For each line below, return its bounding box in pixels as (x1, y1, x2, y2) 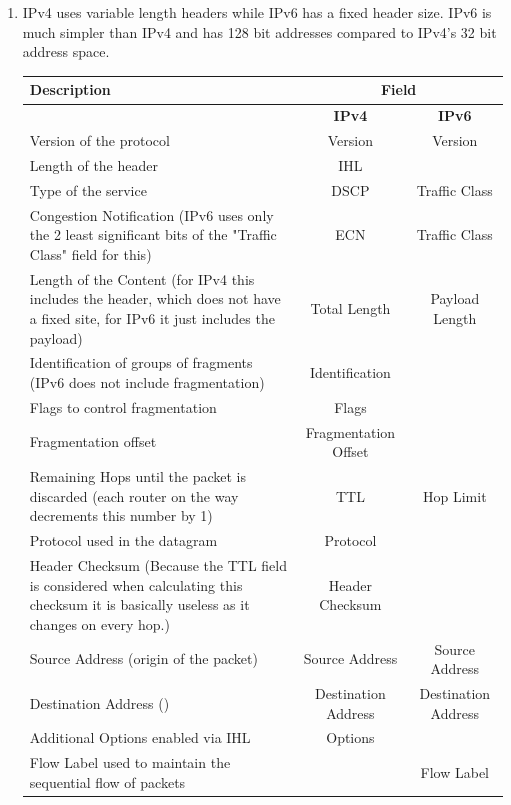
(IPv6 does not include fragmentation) (29, 371, 265, 392)
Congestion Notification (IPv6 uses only (29, 204, 274, 225)
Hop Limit (422, 485, 487, 506)
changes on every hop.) (29, 613, 170, 634)
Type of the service (29, 179, 147, 200)
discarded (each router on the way (29, 485, 239, 506)
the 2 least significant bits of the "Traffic (29, 224, 277, 245)
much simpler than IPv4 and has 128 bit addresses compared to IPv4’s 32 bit (22, 21, 497, 42)
